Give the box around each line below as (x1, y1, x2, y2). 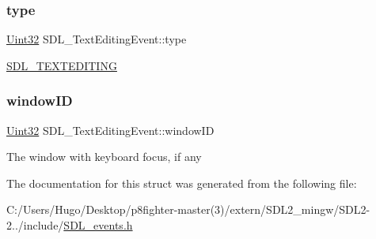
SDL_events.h (63, 217, 133, 233)
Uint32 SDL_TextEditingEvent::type (6, 31, 187, 47)
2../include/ (6, 217, 64, 233)
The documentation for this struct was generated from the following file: (6, 174, 357, 191)
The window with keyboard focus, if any (6, 148, 202, 165)
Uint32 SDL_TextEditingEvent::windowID (6, 121, 215, 138)
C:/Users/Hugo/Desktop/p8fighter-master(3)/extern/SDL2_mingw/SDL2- (6, 201, 370, 218)
